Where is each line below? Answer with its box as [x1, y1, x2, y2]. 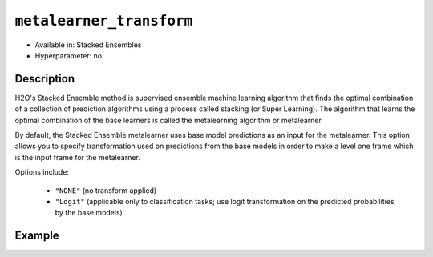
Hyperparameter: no [34, 50, 103, 60]
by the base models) [55, 208, 123, 218]
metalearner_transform [14, 12, 193, 30]
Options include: [14, 167, 70, 177]
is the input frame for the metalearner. [14, 152, 140, 162]
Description [14, 72, 75, 86]
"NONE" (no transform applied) [55, 185, 157, 195]
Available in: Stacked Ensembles [34, 40, 142, 50]
